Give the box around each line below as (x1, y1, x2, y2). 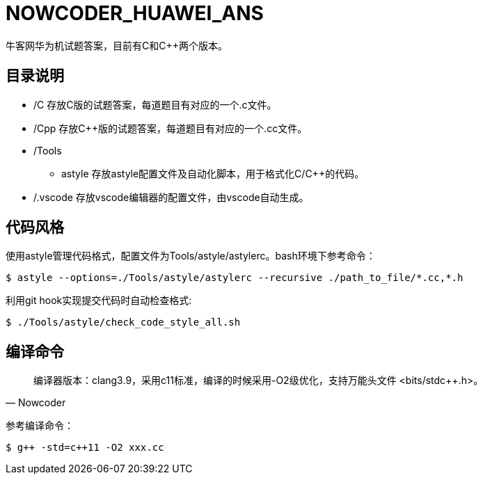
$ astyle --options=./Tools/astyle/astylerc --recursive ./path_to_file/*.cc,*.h (6, 272, 464, 284)
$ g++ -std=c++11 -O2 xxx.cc (6, 442, 164, 454)
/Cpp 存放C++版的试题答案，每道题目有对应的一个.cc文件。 (33, 122, 308, 134)
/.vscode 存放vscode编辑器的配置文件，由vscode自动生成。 (33, 191, 309, 203)
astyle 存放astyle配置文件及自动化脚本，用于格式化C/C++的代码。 (61, 167, 365, 179)
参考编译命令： (6, 419, 74, 432)
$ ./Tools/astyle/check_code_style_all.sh (6, 317, 241, 328)
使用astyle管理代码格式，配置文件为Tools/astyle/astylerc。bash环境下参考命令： (6, 250, 376, 262)
